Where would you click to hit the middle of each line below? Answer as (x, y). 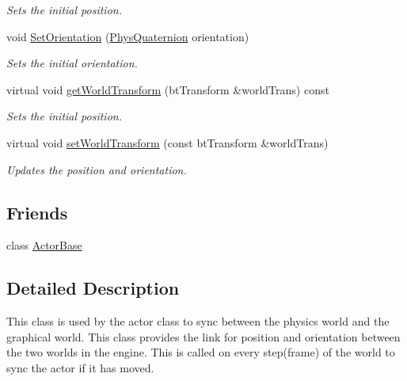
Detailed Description (93, 288)
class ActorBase (44, 245)
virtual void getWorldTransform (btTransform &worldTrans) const (168, 89)
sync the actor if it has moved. (80, 367)
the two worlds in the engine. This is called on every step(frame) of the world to (201, 352)
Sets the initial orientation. (72, 63)
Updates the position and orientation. (97, 169)
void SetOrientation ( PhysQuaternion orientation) (128, 36)
